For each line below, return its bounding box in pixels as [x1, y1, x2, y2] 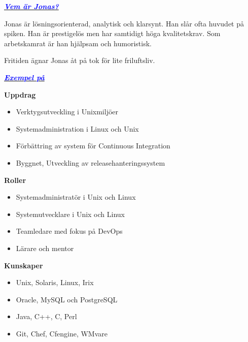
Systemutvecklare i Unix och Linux [16, 208, 125, 219]
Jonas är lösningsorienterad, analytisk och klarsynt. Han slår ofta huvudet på [4, 18, 244, 28]
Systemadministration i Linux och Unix [16, 123, 139, 134]
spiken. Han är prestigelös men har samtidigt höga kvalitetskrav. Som [4, 28, 221, 39]
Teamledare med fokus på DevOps [16, 226, 123, 236]
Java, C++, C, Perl [16, 311, 77, 322]
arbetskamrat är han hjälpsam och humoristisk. [4, 38, 152, 48]
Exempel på [4, 72, 45, 82]
